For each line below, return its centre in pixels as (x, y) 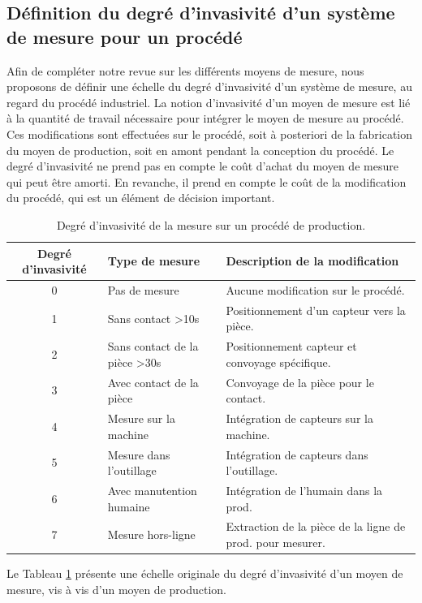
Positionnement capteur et (291, 346)
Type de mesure (154, 261)
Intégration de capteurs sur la (299, 418)
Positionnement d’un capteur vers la (316, 310)
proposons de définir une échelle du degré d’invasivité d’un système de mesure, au (209, 86)
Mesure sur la (141, 418)
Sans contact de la (153, 346)
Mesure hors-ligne (151, 534)
